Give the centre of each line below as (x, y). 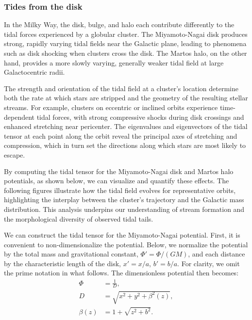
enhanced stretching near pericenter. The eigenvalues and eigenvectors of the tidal (126, 126)
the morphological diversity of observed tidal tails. (79, 218)
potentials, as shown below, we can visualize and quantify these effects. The (117, 181)
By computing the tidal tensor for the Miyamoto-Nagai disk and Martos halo (119, 171)
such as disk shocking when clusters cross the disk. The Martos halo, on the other (126, 53)
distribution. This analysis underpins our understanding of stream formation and (124, 209)
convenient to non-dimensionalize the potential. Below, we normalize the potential (126, 244)
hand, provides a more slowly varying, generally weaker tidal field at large (114, 62)
